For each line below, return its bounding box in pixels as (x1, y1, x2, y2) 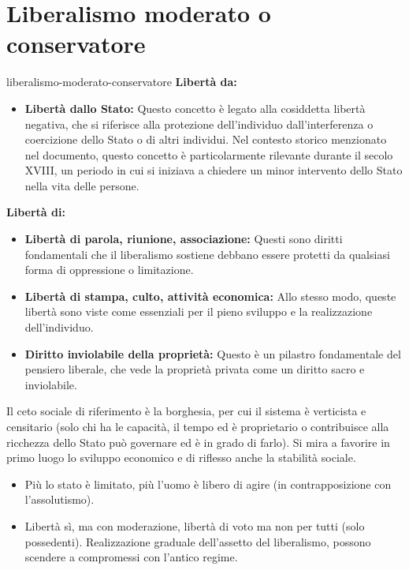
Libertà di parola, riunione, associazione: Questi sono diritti (24, 231, 343, 247)
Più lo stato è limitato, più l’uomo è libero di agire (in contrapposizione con (24, 475, 392, 492)
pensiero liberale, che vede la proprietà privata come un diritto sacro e (24, 361, 365, 377)
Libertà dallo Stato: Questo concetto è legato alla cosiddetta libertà (24, 99, 366, 116)
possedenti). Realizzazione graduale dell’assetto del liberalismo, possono (24, 533, 371, 549)
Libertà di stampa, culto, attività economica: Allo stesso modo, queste (24, 287, 396, 304)
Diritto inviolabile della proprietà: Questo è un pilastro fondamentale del (24, 345, 401, 362)
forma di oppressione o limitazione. (24, 261, 194, 278)
